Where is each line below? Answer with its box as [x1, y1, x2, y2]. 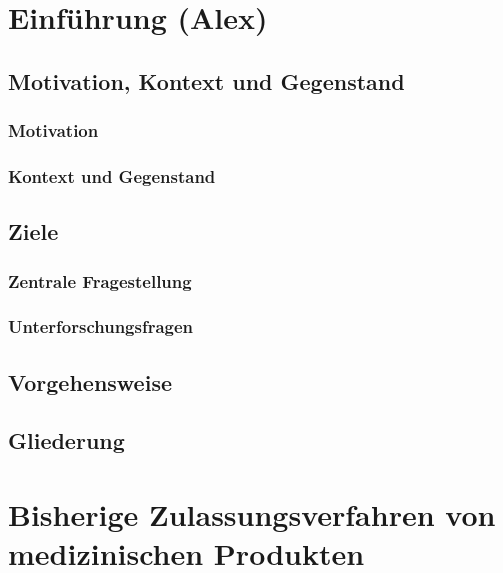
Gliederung [8, 425, 125, 456]
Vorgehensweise [8, 366, 172, 397]
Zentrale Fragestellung [8, 268, 192, 293]
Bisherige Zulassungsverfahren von [8, 494, 496, 535]
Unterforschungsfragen [8, 314, 194, 339]
